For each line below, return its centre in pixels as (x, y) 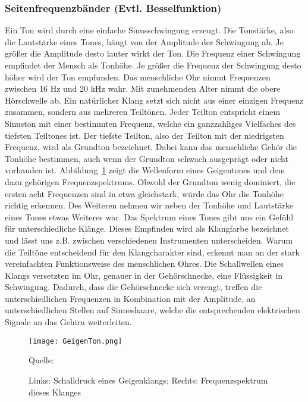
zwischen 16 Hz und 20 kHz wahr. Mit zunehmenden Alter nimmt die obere (143, 88)
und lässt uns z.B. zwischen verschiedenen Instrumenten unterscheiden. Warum (149, 240)
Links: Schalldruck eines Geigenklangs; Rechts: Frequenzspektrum (148, 380)
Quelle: (41, 360)
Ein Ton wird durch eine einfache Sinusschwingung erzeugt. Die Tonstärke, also (149, 30)
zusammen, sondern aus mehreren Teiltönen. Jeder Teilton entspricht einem (143, 112)
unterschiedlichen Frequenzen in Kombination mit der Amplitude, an (130, 298)
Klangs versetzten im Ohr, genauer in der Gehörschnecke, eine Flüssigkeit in (144, 275)
